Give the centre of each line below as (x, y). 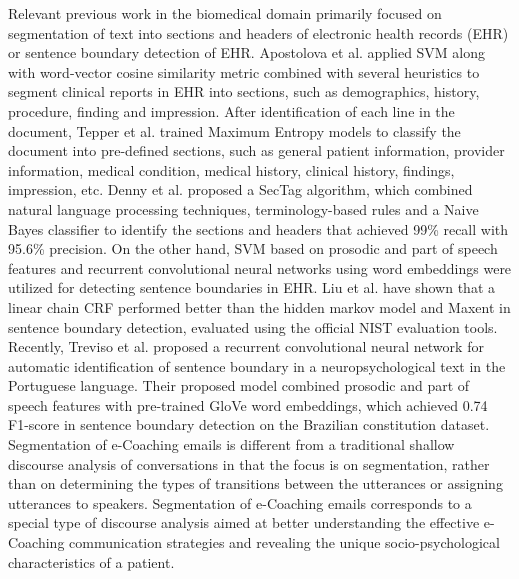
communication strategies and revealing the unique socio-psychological (284, 542)
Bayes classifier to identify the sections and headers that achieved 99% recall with (258, 228)
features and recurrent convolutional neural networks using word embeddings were (260, 267)
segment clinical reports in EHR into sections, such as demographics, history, (244, 91)
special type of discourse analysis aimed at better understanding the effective (244, 522)
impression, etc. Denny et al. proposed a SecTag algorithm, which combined (240, 189)
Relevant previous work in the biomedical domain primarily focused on (225, 13)
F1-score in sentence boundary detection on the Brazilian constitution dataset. (249, 424)
